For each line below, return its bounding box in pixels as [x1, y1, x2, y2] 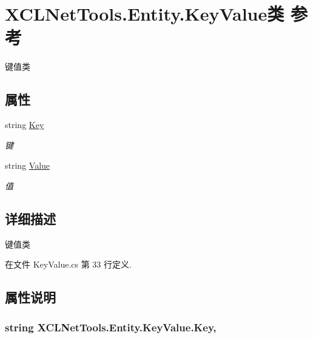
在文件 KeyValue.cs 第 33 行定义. [5, 258, 132, 271]
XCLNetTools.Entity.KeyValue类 [5, 1, 284, 26]
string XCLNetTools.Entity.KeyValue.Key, [5, 319, 217, 334]
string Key [5, 118, 44, 131]
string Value [5, 159, 50, 172]
